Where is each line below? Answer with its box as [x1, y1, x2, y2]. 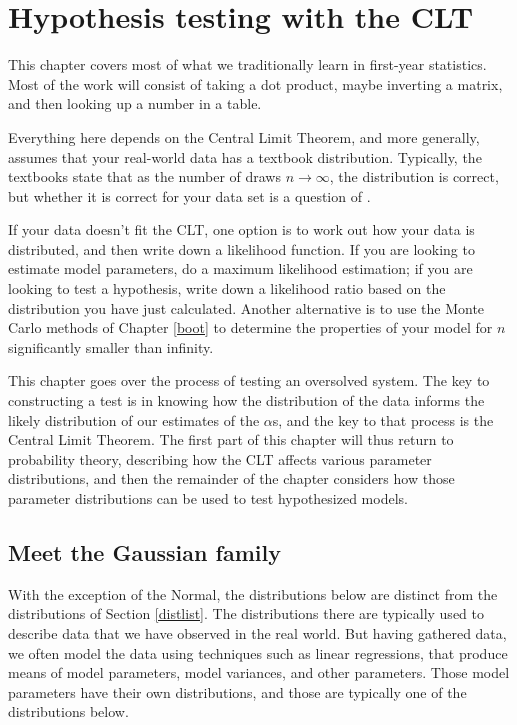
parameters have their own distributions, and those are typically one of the [8, 681, 467, 702]
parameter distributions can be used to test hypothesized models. [8, 488, 408, 508]
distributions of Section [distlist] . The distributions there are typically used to [8, 603, 484, 624]
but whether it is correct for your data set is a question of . [8, 185, 371, 206]
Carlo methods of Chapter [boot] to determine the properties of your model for [8, 317, 493, 338]
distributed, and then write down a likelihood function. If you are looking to [8, 238, 475, 259]
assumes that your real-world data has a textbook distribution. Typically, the [8, 146, 482, 167]
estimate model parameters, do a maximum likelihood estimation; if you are [8, 258, 473, 279]
